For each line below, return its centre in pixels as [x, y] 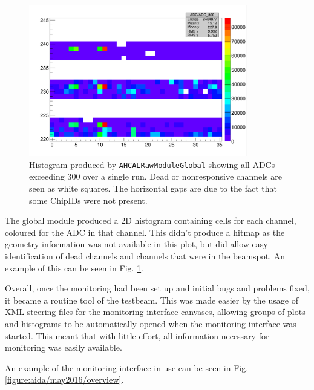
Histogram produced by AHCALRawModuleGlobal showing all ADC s [152, 164]
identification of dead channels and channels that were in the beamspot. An [145, 256]
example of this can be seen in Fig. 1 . [74, 268]
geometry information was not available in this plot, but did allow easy [136, 244]
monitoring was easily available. [64, 347]
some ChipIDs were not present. [88, 200]
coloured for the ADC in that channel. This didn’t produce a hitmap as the [145, 232]
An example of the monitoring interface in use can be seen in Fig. [127, 367]
